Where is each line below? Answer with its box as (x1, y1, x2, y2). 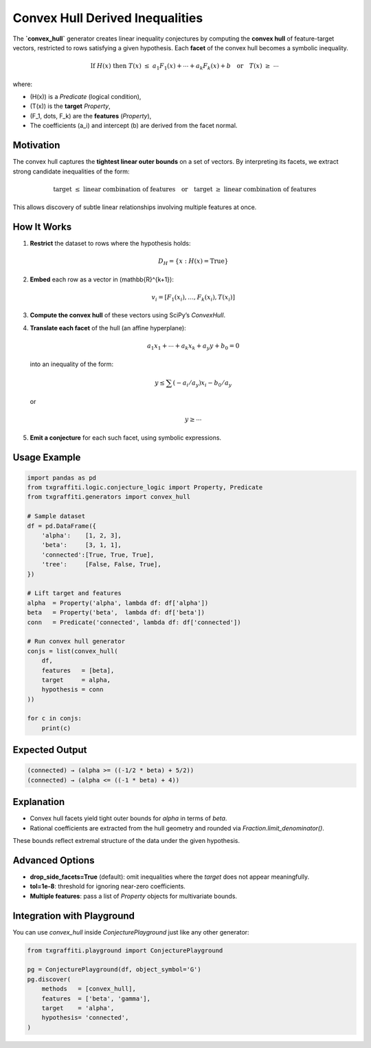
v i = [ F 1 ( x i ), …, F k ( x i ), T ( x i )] (151, 293, 236, 303)
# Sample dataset (27, 513, 86, 520)
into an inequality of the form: (30, 360, 113, 368)
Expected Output (12, 744, 87, 756)
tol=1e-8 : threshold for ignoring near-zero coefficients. (30, 882, 185, 890)
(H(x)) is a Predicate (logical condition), (30, 93, 142, 101)
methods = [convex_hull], (41, 985, 137, 993)
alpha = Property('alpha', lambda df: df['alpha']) (27, 599, 209, 607)
